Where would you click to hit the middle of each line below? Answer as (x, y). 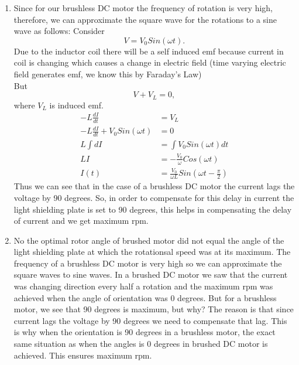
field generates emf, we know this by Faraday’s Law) (108, 74)
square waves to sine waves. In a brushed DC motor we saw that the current (151, 274)
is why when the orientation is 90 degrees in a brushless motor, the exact (145, 332)
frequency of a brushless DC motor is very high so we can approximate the (148, 263)
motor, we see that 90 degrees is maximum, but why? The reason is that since (154, 309)
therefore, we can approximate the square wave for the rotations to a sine (145, 19)
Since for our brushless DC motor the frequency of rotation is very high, (143, 8)
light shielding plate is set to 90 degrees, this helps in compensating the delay (153, 209)
